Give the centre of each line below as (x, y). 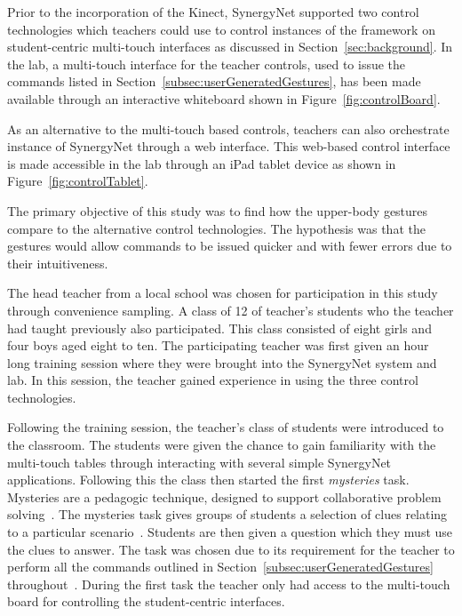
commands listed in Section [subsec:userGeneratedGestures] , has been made (214, 81)
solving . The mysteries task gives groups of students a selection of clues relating (227, 514)
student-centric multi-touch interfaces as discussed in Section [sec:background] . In (230, 47)
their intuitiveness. (58, 263)
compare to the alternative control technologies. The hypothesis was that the (216, 228)
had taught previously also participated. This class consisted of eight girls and (219, 328)
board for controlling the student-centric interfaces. (146, 601)
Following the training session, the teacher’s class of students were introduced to (226, 427)
